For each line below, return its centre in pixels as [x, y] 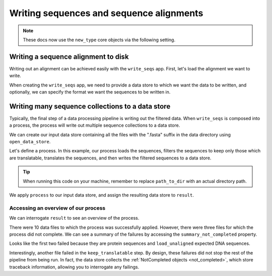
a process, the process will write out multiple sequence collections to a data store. [95, 125]
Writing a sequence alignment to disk [69, 57]
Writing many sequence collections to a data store [90, 106]
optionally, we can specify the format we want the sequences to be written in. [90, 92]
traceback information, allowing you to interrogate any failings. [74, 267]
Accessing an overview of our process [57, 208]
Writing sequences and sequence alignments [106, 13]
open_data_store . [30, 142]
